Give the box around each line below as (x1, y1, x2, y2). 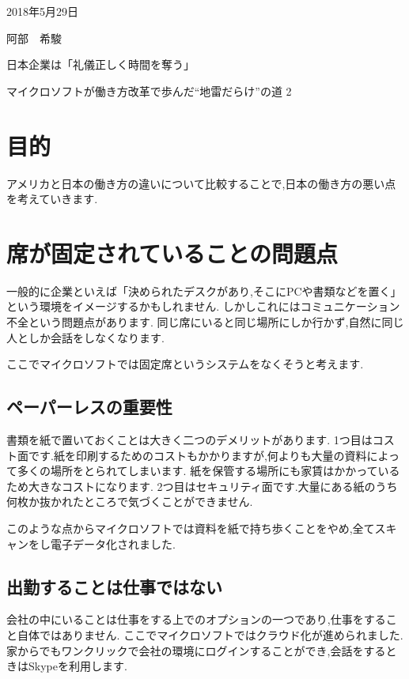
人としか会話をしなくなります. (6, 329, 165, 345)
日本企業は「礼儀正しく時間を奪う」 (6, 56, 195, 73)
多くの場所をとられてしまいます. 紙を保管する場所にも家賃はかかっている (17, 462, 400, 479)
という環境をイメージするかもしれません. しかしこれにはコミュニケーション (6, 298, 400, 315)
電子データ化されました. (50, 535, 176, 552)
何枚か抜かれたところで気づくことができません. (6, 493, 253, 510)
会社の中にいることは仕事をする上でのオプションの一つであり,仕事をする (6, 611, 386, 628)
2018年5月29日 (6, 3, 78, 19)
